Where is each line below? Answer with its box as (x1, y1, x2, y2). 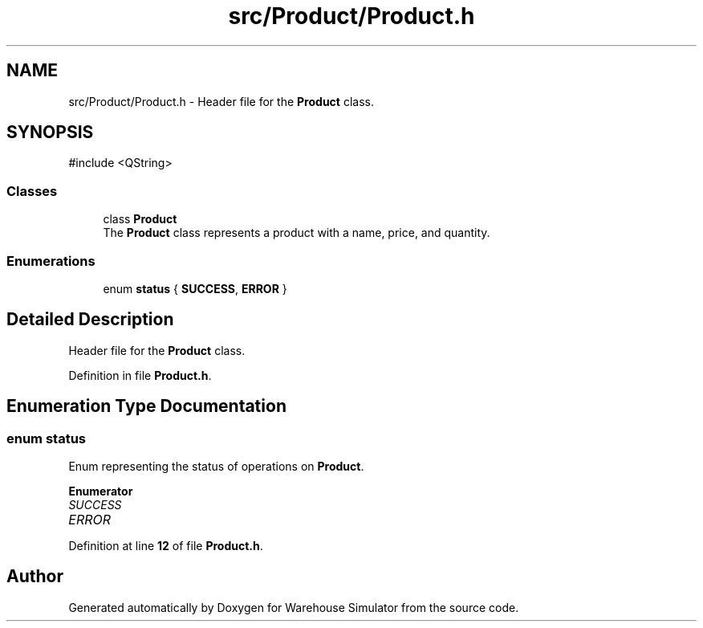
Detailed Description (6, 309, 174, 330)
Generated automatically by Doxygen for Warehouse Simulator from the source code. (68, 600, 519, 614)
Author (6, 566, 63, 587)
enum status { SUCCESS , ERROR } (103, 281, 287, 296)
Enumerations (6, 252, 95, 269)
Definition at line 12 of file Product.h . (68, 539, 263, 553)
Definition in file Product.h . (68, 368, 212, 382)
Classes (6, 182, 58, 199)
